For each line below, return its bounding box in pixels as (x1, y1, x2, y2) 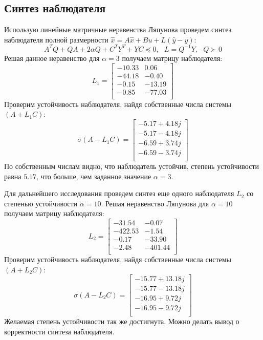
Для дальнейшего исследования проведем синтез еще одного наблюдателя (4, 188, 234, 199)
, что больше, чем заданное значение (36, 171, 151, 181)
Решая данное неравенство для (4, 52, 100, 63)
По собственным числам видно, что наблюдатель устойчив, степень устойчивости (4, 160, 259, 171)
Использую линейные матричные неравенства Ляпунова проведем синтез (4, 24, 232, 35)
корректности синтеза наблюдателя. (4, 326, 115, 337)
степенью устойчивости (4, 198, 78, 208)
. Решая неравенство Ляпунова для (101, 198, 209, 208)
